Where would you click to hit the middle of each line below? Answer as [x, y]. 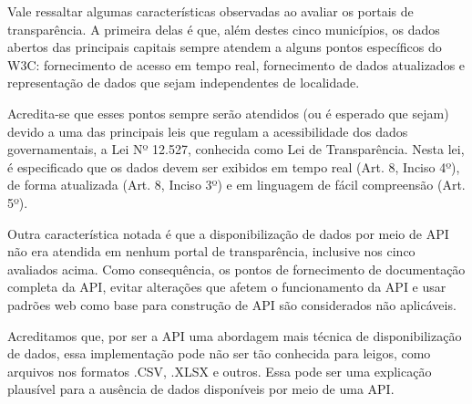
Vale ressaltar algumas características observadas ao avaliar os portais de [210, 11]
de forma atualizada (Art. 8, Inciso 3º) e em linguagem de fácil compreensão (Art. [236, 185]
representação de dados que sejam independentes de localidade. [184, 83]
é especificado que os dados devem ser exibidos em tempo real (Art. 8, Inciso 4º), [234, 166]
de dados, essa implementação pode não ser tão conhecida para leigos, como [219, 353]
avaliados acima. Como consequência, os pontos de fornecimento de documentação [236, 269]
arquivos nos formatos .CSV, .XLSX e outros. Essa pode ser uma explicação [220, 371]
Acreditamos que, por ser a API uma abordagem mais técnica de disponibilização [235, 335]
